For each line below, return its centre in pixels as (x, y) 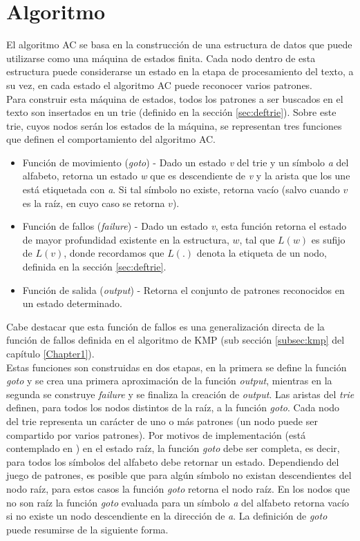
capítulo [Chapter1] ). (50, 353)
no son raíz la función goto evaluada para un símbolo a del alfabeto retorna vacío (178, 502)
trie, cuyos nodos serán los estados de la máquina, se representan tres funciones (174, 125)
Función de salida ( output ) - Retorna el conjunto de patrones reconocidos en (183, 289)
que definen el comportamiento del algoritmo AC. (111, 139)
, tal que (257, 239)
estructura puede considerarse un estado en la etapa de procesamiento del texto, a (180, 71)
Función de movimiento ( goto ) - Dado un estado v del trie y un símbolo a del (186, 162)
